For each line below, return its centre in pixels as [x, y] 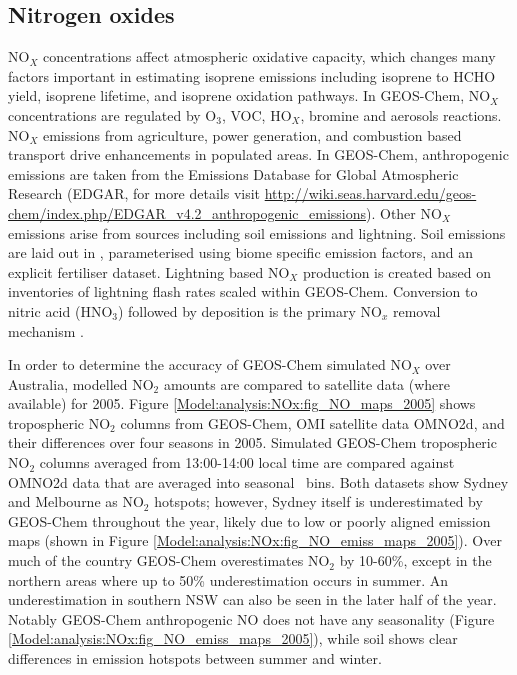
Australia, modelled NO [81, 383]
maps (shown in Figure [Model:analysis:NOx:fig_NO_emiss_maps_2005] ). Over [255, 540]
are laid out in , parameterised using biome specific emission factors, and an [240, 252]
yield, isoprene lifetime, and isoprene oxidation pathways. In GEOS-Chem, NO [249, 95]
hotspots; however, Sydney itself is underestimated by [318, 501]
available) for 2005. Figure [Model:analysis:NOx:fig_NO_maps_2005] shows [242, 403]
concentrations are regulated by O [112, 114]
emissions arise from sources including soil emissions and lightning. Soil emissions [257, 232]
